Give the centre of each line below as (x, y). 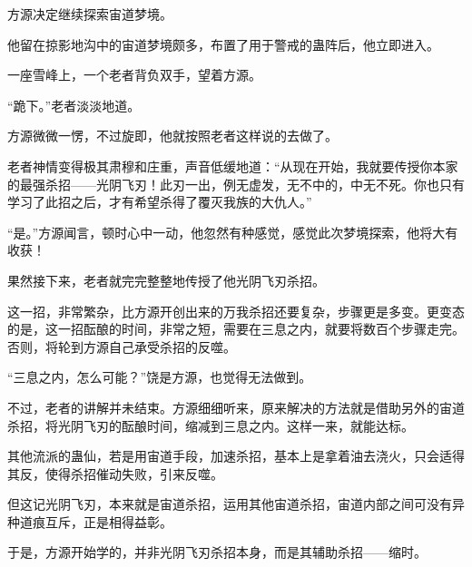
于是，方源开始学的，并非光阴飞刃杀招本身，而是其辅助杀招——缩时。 (217, 552)
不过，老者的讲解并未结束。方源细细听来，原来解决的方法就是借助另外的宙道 (236, 407)
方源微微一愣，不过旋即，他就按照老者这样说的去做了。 (172, 136)
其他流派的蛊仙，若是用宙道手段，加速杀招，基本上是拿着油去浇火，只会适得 (236, 456)
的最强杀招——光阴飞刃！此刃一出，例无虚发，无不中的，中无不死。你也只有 (236, 184)
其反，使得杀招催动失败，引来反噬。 (115, 473)
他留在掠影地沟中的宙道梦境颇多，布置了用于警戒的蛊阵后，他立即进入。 (223, 44)
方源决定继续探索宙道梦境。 (90, 14)
